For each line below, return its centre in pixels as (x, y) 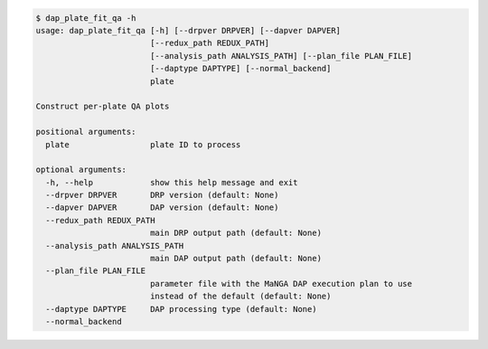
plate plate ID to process (143, 144)
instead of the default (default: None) (240, 297)
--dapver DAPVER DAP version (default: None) (162, 208)
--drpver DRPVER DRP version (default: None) (162, 195)
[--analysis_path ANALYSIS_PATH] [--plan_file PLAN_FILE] (281, 56)
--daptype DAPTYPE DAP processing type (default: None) (181, 309)
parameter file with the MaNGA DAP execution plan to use (281, 283)
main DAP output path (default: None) (236, 259)
